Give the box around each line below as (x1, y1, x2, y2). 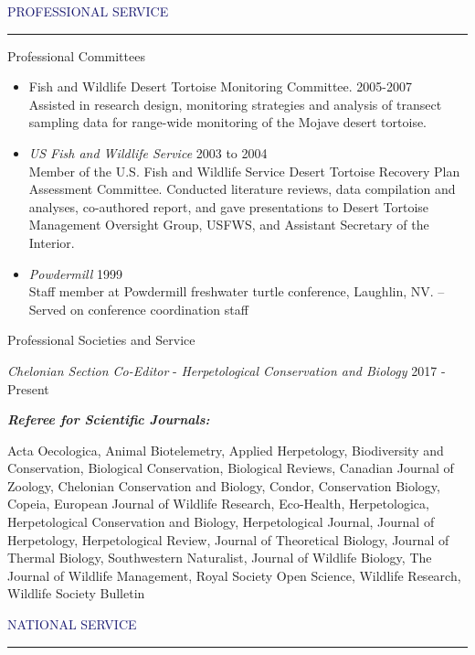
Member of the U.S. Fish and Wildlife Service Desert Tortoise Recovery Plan (28, 161, 460, 180)
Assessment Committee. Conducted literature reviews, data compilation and (28, 179, 456, 199)
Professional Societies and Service (7, 330, 195, 349)
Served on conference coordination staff (28, 299, 248, 318)
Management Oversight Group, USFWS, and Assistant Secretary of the (28, 215, 429, 234)
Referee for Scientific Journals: (7, 410, 210, 429)
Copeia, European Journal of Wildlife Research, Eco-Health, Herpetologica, (7, 494, 429, 513)
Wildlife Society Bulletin (7, 584, 145, 603)
